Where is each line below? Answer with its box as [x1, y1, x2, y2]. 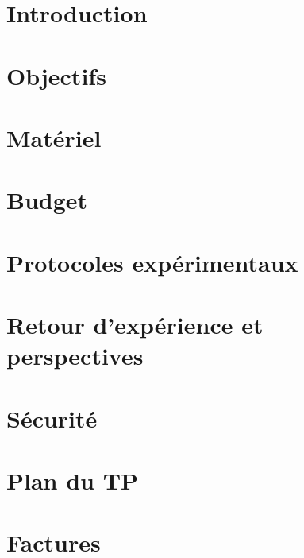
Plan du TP [6, 464, 139, 496]
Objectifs [6, 59, 106, 91]
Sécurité [6, 401, 98, 434]
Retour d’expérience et [6, 308, 264, 341]
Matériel [6, 121, 102, 153]
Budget [6, 184, 88, 216]
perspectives [6, 339, 144, 372]
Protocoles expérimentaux [6, 246, 298, 278]
